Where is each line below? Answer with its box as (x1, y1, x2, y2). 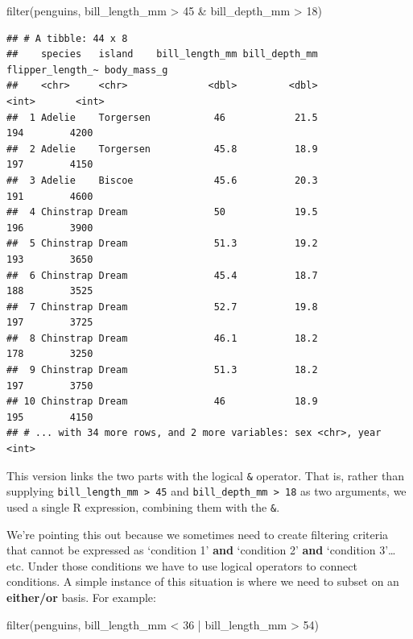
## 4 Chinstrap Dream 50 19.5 (6, 206, 318, 218)
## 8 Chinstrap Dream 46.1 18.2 (6, 332, 318, 344)
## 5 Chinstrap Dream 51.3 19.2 (6, 238, 318, 250)
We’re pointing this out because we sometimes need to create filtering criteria (6, 525, 389, 542)
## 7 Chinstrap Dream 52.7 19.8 (6, 301, 318, 313)
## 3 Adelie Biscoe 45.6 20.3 (6, 174, 318, 186)
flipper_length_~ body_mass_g (6, 64, 168, 76)
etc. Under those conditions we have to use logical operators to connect (6, 557, 357, 574)
